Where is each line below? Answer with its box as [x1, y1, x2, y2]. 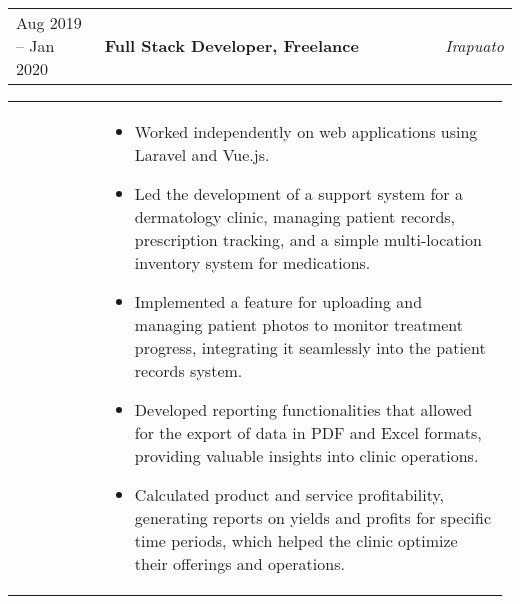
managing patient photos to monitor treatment [134, 313, 464, 336]
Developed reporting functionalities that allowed [134, 398, 473, 421]
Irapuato [445, 34, 504, 57]
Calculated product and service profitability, [134, 483, 444, 506]
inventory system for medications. [134, 251, 371, 274]
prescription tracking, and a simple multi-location [134, 228, 482, 251]
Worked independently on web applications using [134, 120, 478, 143]
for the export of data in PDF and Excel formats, [134, 421, 482, 444]
